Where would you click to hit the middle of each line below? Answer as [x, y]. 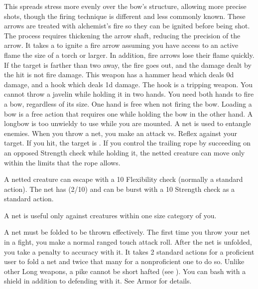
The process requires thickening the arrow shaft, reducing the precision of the [122, 35]
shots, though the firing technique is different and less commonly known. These [125, 16]
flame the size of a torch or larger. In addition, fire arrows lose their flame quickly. [129, 55]
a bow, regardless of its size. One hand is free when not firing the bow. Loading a [128, 103]
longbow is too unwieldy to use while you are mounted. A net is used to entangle [128, 123]
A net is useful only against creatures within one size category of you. [110, 215]
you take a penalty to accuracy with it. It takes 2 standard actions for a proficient [129, 251]
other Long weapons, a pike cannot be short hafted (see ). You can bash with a [125, 271]
